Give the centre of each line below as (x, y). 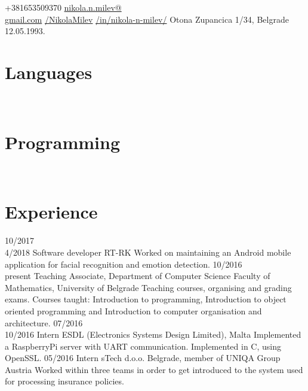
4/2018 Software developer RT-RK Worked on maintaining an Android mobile (148, 252)
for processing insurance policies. (64, 381)
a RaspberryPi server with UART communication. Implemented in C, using (143, 346)
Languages (49, 72)
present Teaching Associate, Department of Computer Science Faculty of (138, 276)
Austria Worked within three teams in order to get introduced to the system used (154, 369)
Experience (51, 212)
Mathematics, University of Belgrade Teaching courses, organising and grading (148, 287)
